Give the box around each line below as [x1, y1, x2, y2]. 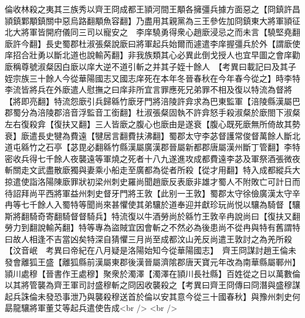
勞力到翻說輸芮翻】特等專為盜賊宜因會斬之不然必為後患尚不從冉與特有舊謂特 [5, 221, 300, 234]
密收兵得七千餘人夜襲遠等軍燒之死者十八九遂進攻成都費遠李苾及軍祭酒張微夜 [5, 152, 300, 164]
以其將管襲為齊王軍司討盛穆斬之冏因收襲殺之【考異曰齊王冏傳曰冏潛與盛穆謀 [5, 279, 300, 291]
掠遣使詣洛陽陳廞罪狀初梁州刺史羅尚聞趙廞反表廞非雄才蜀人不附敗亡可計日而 [5, 175, 300, 187]
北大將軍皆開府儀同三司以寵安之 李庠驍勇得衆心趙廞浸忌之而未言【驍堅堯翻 [5, 26, 300, 38]
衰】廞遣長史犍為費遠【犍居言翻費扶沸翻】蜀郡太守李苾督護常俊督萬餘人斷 [5, 129, 292, 141]
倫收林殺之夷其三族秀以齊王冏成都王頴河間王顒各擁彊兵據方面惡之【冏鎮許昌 [5, 3, 300, 15]
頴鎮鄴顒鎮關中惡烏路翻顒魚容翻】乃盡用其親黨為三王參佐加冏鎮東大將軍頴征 [5, 14, 300, 26]
